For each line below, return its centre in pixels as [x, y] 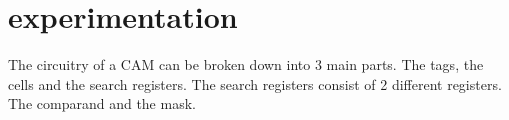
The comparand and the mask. [102, 103]
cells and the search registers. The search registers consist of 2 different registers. [255, 83]
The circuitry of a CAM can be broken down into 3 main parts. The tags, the [246, 64]
